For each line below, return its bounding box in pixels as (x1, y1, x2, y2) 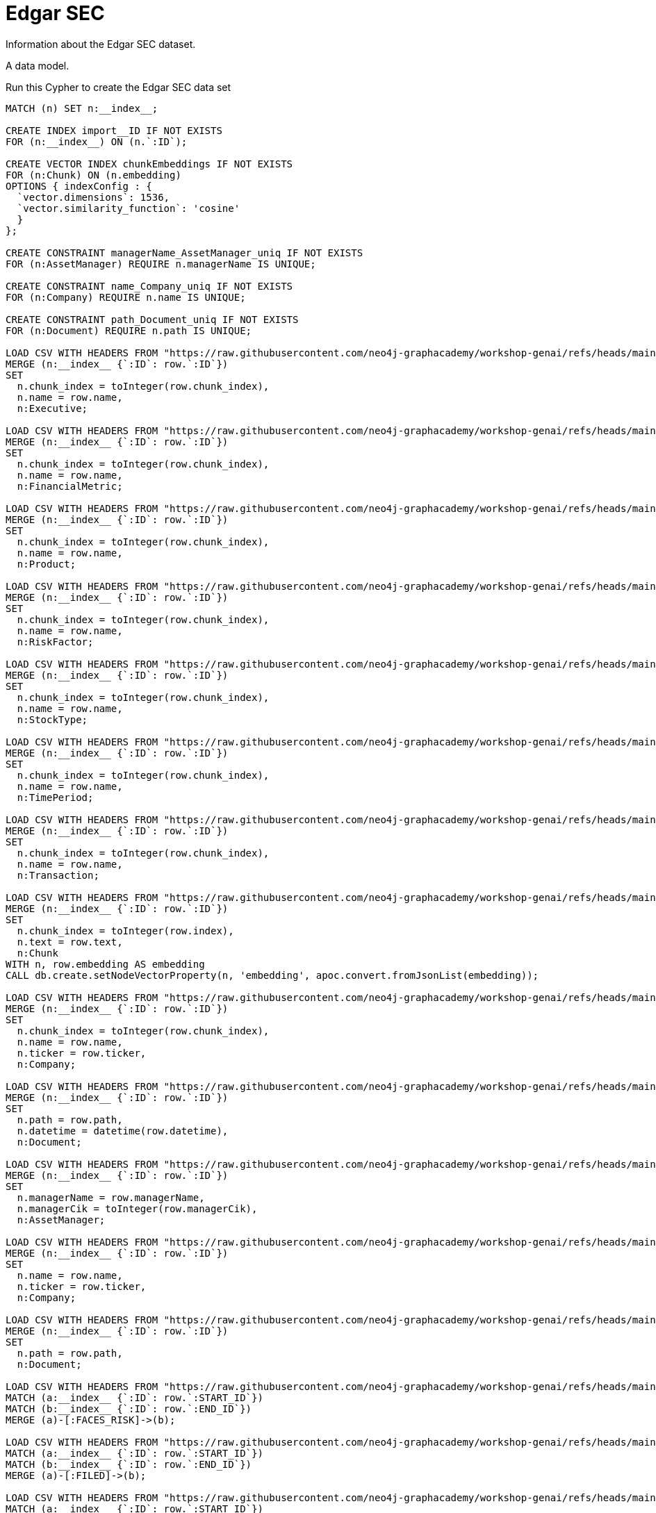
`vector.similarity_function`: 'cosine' (17, 202, 240, 214)
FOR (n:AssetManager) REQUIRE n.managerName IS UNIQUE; (6, 258, 316, 270)
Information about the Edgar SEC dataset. (6, 38, 196, 50)
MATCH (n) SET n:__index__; (6, 102, 158, 114)
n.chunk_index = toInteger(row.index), (17, 925, 234, 936)
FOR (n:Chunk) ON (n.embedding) (6, 169, 181, 181)
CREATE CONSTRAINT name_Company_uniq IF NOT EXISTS (6, 280, 293, 292)
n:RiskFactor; (17, 636, 94, 647)
